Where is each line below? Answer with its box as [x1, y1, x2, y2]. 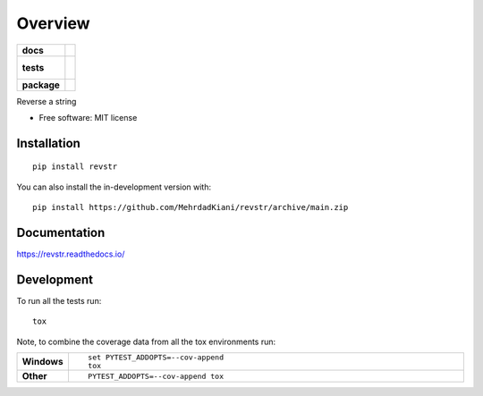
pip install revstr [32, 162, 118, 172]
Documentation [16, 224, 106, 240]
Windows [21, 356, 64, 368]
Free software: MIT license [38, 112, 138, 122]
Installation [16, 135, 80, 151]
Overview [16, 13, 90, 33]
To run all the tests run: [16, 295, 102, 306]
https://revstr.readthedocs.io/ [16, 249, 125, 259]
